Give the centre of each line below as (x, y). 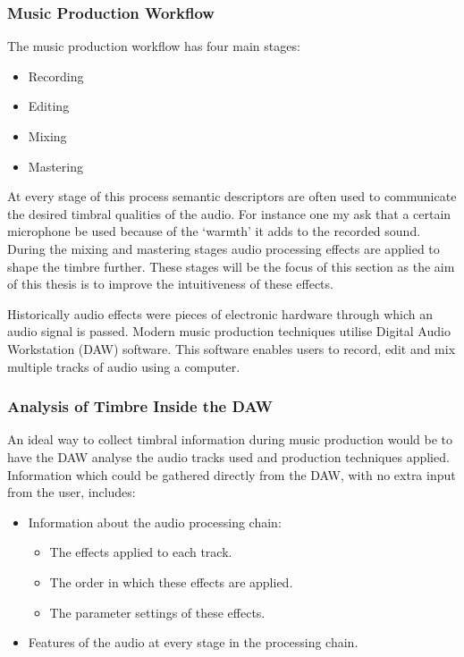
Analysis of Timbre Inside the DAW (140, 406)
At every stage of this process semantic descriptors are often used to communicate (232, 196)
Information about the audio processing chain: (155, 522)
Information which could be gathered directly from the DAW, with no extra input (232, 474)
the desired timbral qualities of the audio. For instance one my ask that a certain (229, 213)
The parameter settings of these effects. (157, 612)
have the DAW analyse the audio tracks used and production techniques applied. (228, 456)
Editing (49, 106)
